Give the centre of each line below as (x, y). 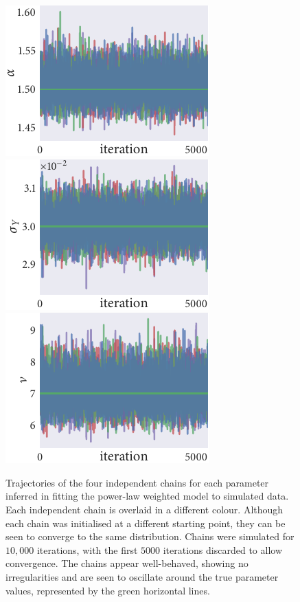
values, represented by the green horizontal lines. (108, 590)
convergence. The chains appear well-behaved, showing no (127, 563)
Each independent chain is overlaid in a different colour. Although (145, 509)
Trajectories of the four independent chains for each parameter (137, 482)
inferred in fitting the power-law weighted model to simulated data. (147, 496)
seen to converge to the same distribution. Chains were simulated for (150, 536)
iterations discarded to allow (222, 549)
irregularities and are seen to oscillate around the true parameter (142, 576)
